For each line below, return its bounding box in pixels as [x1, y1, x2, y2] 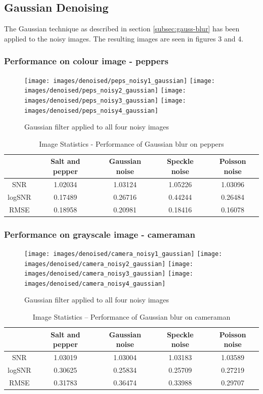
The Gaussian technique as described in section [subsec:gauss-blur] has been [4, 23, 240, 34]
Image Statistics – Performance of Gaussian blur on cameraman [32, 312, 231, 322]
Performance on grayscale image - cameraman [4, 228, 195, 240]
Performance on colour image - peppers [4, 55, 168, 67]
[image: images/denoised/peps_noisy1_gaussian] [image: [24, 77, 215, 84]
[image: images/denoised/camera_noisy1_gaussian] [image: [24, 250, 223, 257]
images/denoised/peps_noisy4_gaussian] [24, 107, 158, 114]
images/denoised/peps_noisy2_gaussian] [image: [24, 87, 186, 95]
